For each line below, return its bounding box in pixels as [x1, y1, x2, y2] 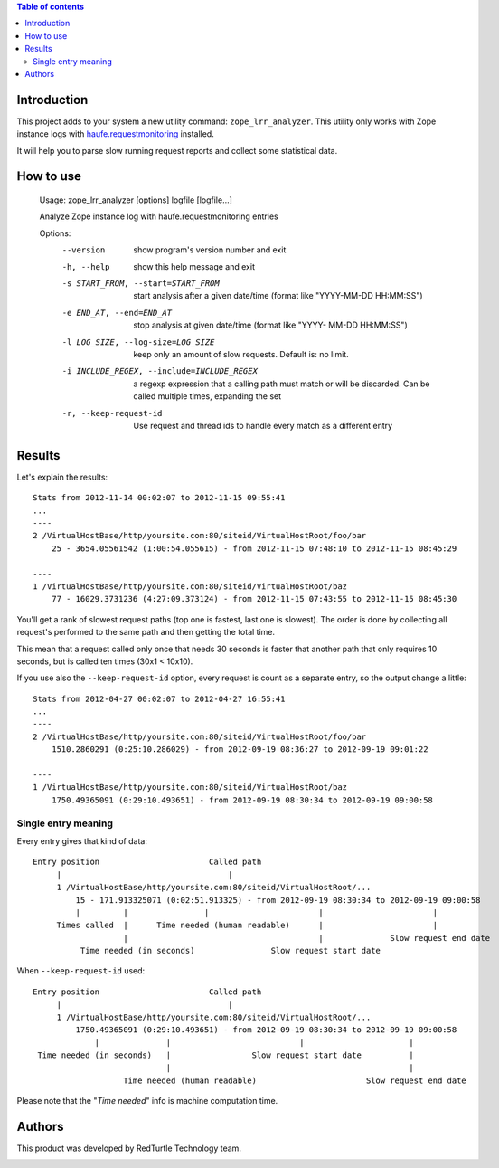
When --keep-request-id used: [16, 965, 146, 976]
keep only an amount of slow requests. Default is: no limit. [133, 348, 349, 359]
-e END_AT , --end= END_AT [61, 308, 172, 318]
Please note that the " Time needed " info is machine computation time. [16, 1095, 278, 1106]
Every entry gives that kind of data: [16, 835, 148, 846]
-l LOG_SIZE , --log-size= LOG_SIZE [61, 337, 215, 347]
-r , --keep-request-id [61, 408, 163, 418]
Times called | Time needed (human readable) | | [56, 920, 438, 931]
